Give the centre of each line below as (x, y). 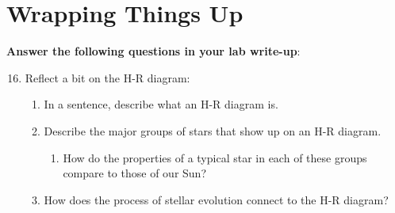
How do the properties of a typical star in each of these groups (215, 157)
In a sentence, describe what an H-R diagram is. (161, 104)
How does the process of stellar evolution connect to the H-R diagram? (216, 199)
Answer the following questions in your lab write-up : (153, 51)
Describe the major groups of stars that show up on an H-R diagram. (213, 130)
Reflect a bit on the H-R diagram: (107, 77)
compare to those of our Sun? (134, 173)
